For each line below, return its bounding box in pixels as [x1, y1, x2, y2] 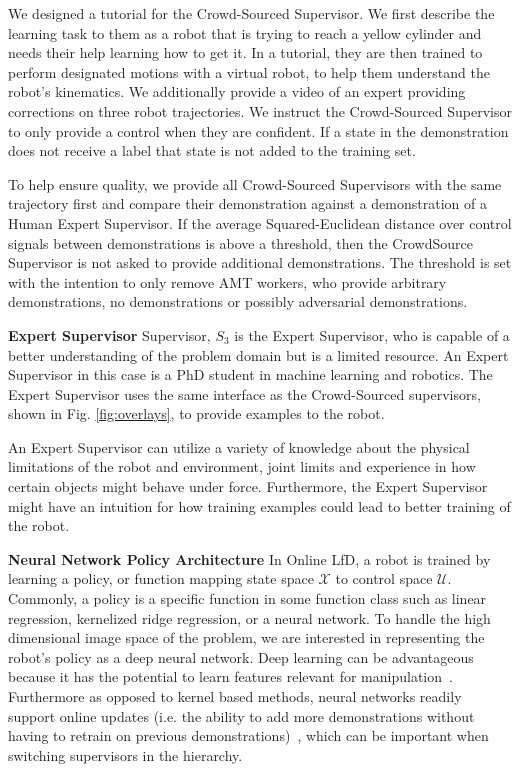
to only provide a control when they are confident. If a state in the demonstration [8, 120, 509, 141]
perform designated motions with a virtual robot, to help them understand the [8, 61, 490, 82]
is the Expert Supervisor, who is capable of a [234, 324, 510, 345]
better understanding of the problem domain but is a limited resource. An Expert [8, 344, 509, 365]
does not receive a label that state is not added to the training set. [8, 140, 416, 161]
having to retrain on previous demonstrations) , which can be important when [8, 725, 489, 746]
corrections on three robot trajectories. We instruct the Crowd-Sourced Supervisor [8, 100, 512, 121]
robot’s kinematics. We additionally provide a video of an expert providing [8, 81, 466, 102]
